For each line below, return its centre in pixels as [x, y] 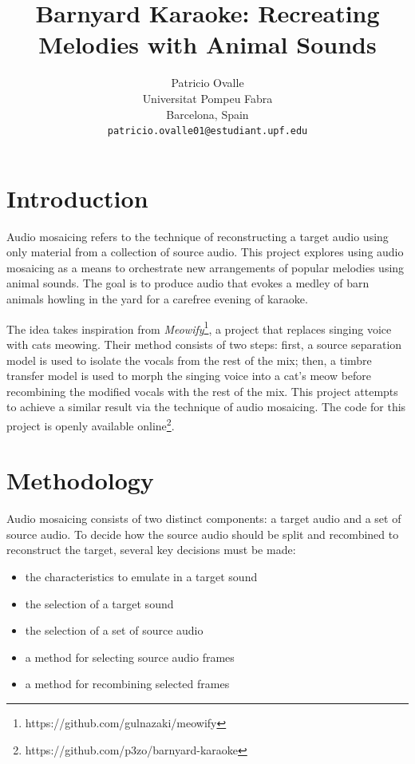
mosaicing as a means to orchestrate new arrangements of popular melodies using [206, 267]
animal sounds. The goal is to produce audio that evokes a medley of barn [188, 283]
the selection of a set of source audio [114, 630]
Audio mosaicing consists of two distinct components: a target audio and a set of [204, 519]
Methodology [80, 480]
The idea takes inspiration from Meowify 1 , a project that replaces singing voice [199, 327]
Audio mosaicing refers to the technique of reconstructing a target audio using [198, 236]
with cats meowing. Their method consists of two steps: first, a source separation [204, 344]
